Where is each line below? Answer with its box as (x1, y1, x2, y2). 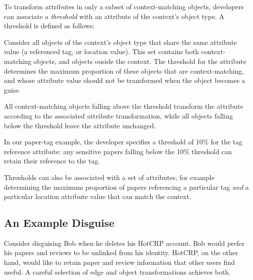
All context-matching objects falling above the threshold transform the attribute (4, 101, 243, 111)
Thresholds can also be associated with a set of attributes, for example (4, 172, 215, 182)
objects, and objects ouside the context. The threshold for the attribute (34, 56, 247, 66)
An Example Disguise (4, 215, 114, 230)
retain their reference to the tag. (4, 156, 100, 166)
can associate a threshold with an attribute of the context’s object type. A (4, 11, 224, 21)
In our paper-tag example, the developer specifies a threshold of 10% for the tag (4, 137, 243, 147)
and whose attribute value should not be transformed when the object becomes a (4, 75, 245, 85)
